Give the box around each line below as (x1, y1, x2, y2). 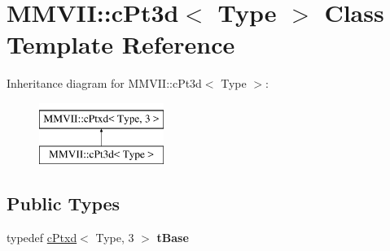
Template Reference (7, 28, 235, 61)
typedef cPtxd (7, 229, 77, 246)
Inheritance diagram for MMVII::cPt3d (7, 75, 202, 92)
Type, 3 (95, 229, 134, 246)
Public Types (7, 191, 121, 216)
